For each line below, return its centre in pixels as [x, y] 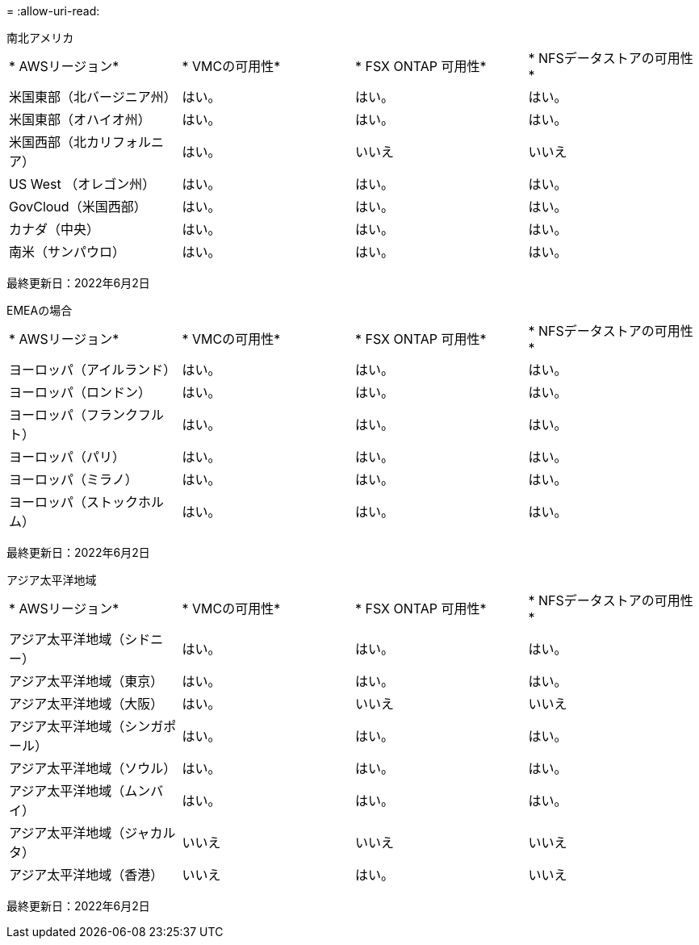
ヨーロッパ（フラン [67, 415]
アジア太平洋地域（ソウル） [93, 768]
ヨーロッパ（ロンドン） [80, 392]
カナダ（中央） [54, 229]
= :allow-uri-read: [53, 11]
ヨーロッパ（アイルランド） [93, 370]
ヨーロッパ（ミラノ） [73, 479]
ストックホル [126, 502]
